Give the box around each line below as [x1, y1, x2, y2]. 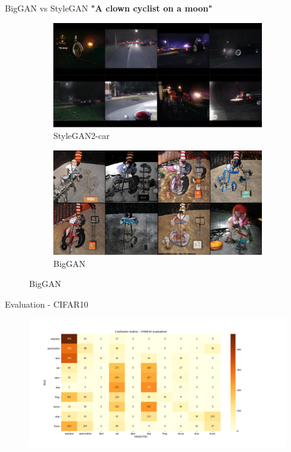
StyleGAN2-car [53, 129, 110, 142]
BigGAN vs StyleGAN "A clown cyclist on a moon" [5, 2, 213, 14]
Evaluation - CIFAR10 [5, 297, 89, 310]
